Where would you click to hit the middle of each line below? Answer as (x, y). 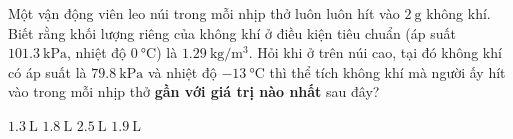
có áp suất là (47, 71)
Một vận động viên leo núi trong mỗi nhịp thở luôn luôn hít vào (204, 13)
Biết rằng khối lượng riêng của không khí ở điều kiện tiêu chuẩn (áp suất (232, 32)
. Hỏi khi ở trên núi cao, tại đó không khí (375, 52)
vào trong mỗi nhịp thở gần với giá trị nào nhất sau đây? (194, 91)
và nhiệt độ (182, 71)
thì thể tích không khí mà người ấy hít (387, 71)
